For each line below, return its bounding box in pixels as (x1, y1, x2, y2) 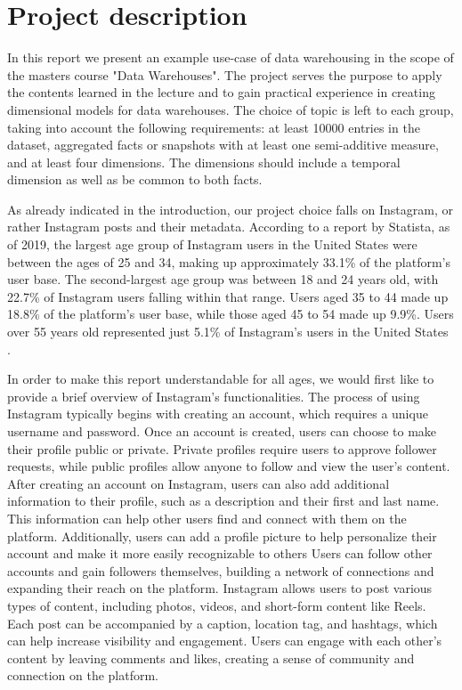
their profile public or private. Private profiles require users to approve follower (7, 439, 437, 458)
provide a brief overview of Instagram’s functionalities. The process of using (7, 386, 420, 405)
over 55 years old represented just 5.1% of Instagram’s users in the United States (7, 322, 449, 341)
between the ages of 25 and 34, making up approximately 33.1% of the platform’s (7, 252, 451, 271)
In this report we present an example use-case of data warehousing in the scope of (7, 48, 454, 67)
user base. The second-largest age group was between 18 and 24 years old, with (7, 270, 439, 288)
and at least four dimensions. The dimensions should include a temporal (7, 152, 401, 171)
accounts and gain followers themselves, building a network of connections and (7, 561, 434, 580)
